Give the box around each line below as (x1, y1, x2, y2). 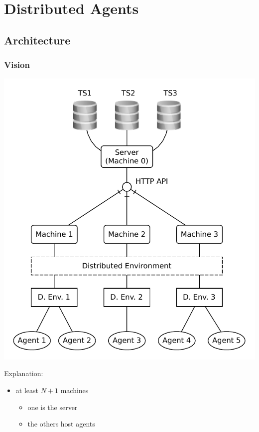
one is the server (27, 402, 78, 412)
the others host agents (27, 419, 95, 429)
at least (15, 385, 38, 396)
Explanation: (4, 368, 43, 379)
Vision (4, 58, 30, 71)
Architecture (4, 32, 71, 47)
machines (60, 385, 89, 396)
